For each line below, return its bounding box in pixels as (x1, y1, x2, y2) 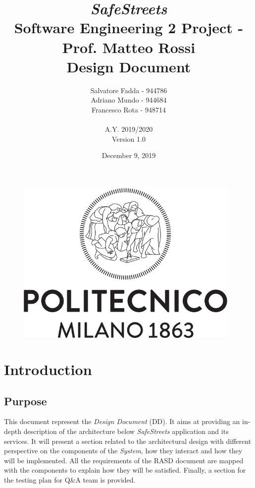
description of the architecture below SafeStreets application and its (23, 426, 229, 436)
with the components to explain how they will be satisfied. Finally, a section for (4, 465, 246, 475)
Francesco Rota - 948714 (92, 104, 166, 114)
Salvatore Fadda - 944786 (90, 85, 167, 95)
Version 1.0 (112, 133, 146, 144)
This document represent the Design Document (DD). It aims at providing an (4, 416, 240, 427)
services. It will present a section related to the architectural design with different (4, 435, 252, 446)
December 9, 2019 (102, 150, 156, 161)
